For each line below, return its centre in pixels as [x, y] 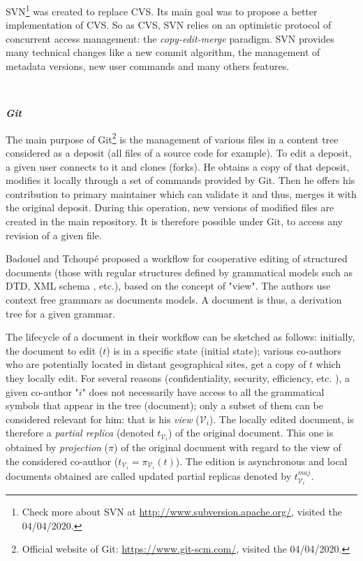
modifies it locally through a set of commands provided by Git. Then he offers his [180, 180]
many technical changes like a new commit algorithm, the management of [163, 52]
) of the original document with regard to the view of [228, 447]
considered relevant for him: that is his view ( [103, 419]
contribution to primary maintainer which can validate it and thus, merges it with [181, 193]
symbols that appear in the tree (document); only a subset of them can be [164, 405]
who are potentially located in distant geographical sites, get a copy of [156, 364]
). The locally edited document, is [281, 419]
